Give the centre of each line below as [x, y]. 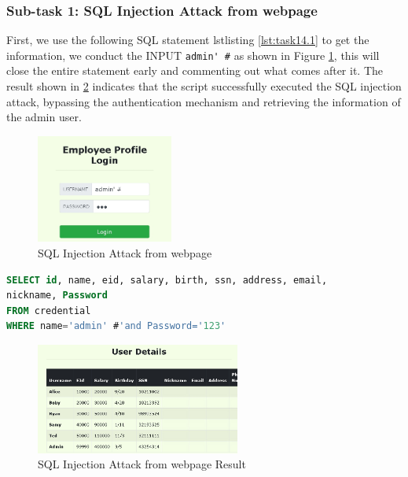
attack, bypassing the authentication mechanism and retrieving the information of [204, 101]
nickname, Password [57, 296]
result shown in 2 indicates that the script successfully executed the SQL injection [204, 86]
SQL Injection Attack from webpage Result [142, 464]
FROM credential [49, 311]
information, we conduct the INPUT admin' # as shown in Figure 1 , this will [193, 55]
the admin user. [44, 117]
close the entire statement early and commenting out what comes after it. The [195, 70]
